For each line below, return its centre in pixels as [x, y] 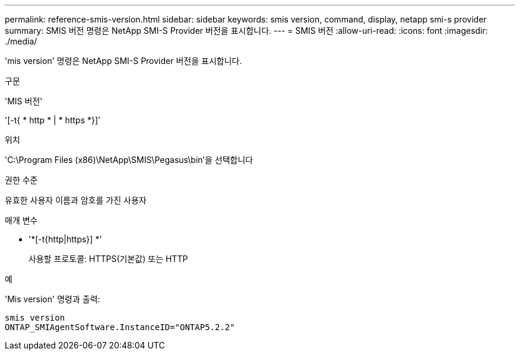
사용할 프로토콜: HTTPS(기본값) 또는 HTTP [108, 259]
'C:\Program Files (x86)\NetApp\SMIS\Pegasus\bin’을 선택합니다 [129, 160]
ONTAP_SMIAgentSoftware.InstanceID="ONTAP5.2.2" [120, 327]
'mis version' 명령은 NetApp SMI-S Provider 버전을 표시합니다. [123, 61]
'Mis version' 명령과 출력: [53, 299]
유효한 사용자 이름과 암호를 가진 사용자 [76, 200]
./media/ [21, 41]
